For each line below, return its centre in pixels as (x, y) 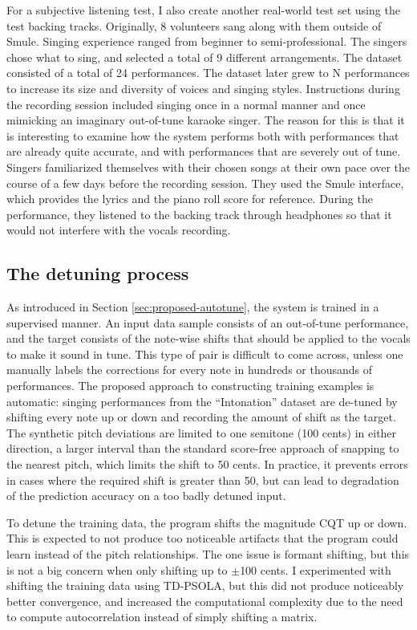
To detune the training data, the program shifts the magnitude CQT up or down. (207, 522)
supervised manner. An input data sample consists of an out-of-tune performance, (208, 322)
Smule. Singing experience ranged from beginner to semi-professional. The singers (207, 41)
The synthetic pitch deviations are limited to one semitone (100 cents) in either (202, 432)
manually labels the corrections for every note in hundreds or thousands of (190, 370)
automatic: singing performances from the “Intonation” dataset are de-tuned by (202, 401)
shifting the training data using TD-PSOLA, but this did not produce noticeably (205, 585)
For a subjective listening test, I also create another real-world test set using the (203, 10)
